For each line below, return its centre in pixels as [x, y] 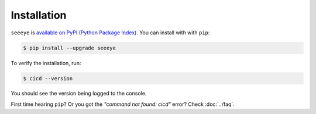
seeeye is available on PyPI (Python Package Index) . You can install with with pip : [110, 33]
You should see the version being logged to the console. [79, 94]
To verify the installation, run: [46, 63]
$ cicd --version [48, 78]
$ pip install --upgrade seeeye [70, 48]
